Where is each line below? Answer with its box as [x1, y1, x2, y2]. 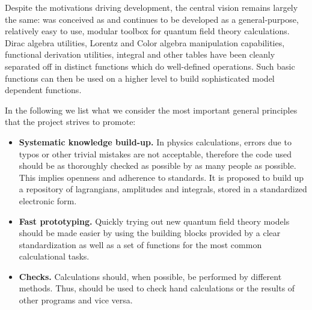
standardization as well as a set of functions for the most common [19, 238, 262, 251]
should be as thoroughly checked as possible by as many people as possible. [19, 159, 296, 172]
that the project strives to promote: [5, 115, 136, 128]
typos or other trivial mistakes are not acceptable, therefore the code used [19, 147, 292, 160]
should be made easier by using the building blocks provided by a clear [19, 226, 281, 239]
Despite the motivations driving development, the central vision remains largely [5, 1, 298, 13]
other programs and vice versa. [19, 294, 133, 306]
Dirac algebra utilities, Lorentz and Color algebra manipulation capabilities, [5, 36, 285, 49]
